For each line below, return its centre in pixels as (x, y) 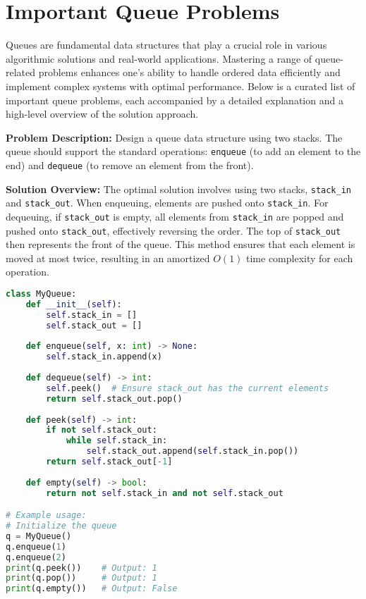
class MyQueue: (41, 294)
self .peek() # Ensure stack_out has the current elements (188, 388)
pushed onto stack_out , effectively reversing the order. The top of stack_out (173, 230)
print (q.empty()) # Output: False (92, 589)
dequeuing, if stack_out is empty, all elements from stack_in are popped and (175, 216)
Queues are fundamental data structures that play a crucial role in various (166, 45)
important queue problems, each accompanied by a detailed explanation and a (175, 100)
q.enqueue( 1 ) (36, 546)
